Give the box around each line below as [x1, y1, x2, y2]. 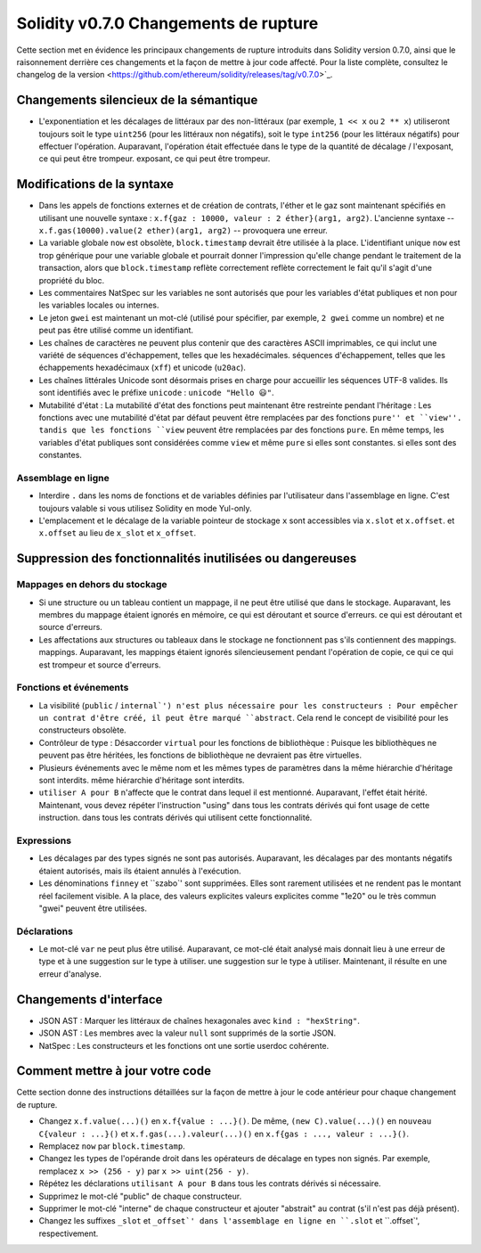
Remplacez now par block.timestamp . [38, 1141, 186, 1151]
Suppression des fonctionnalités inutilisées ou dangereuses [16, 551, 357, 566]
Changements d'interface [16, 992, 163, 1007]
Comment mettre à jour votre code [16, 1063, 211, 1078]
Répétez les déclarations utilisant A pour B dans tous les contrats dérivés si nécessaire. [38, 1178, 382, 1189]
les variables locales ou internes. [38, 299, 159, 311]
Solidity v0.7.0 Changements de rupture [16, 13, 319, 33]
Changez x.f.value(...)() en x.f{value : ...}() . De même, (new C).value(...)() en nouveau [38, 1116, 432, 1126]
